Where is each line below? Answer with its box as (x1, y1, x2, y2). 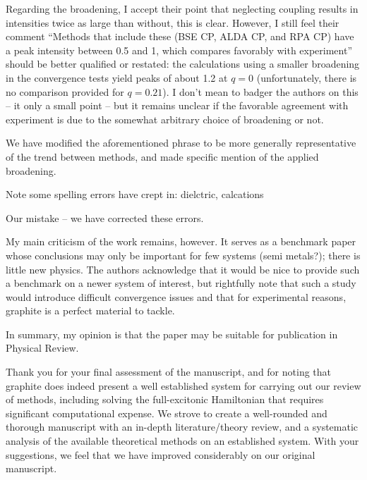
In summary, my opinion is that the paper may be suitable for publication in (6, 326, 338, 341)
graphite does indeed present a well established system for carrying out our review (6, 378, 361, 393)
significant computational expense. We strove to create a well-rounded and (6, 405, 327, 420)
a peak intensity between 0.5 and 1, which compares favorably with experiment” (6, 42, 353, 57)
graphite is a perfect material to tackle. (6, 303, 175, 318)
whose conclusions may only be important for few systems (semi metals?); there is (6, 247, 361, 262)
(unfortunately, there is (256, 70, 357, 85)
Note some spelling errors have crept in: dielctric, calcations (6, 187, 264, 202)
